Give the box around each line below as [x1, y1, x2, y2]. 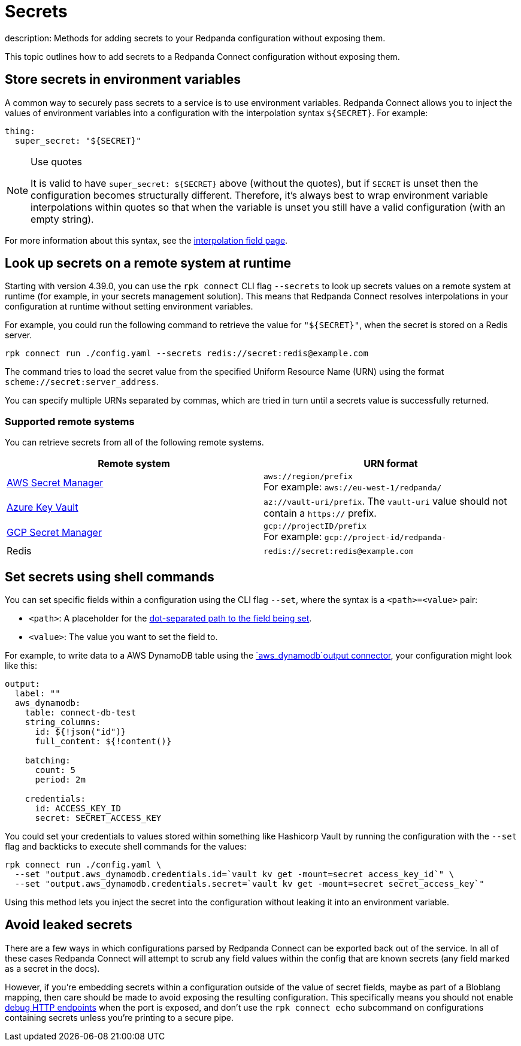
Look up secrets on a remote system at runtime [5, 256, 292, 271]
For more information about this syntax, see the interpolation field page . [5, 235, 288, 245]
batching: [25, 756, 71, 766]
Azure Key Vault [7, 501, 78, 514]
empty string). [31, 213, 94, 225]
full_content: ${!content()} [35, 736, 172, 747]
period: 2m [35, 775, 86, 785]
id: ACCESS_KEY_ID [35, 804, 121, 814]
